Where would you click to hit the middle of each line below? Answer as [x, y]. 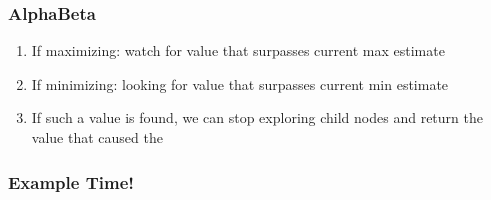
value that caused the [97, 137]
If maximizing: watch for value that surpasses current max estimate [238, 50]
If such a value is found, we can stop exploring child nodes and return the [257, 117]
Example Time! [71, 181]
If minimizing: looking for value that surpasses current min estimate [240, 83]
